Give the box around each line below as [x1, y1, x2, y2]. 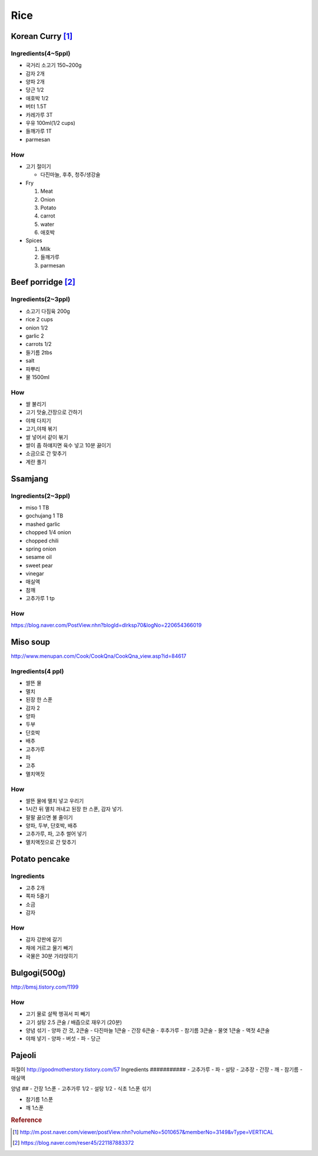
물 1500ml [25, 373, 50, 380]
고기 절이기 [25, 163, 51, 170]
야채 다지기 [25, 417, 51, 424]
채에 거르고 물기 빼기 [25, 944, 73, 951]
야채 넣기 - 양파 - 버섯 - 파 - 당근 [25, 1035, 101, 1042]
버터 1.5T [25, 103, 47, 110]
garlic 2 [25, 332, 44, 339]
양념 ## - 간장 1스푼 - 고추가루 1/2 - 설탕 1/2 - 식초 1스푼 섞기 [11, 1085, 151, 1092]
